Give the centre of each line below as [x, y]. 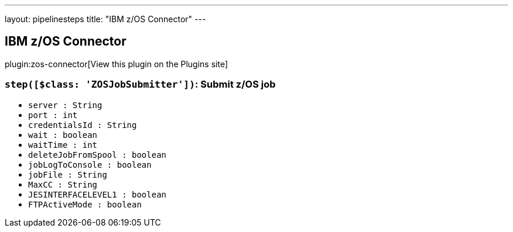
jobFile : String [68, 174]
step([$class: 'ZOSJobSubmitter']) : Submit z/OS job [140, 84]
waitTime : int [63, 145]
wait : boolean [63, 135]
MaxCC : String [63, 184]
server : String [65, 105]
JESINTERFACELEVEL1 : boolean [98, 194]
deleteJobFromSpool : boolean [98, 155]
